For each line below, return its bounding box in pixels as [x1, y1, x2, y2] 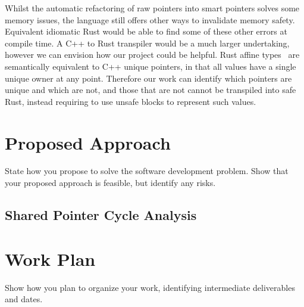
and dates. [5, 293, 43, 305]
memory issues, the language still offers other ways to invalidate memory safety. [5, 13, 295, 26]
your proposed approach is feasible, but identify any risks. [5, 176, 216, 189]
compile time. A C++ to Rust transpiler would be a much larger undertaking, [5, 36, 290, 49]
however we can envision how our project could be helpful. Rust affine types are [5, 48, 300, 61]
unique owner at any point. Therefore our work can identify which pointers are [5, 72, 292, 84]
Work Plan [5, 246, 96, 271]
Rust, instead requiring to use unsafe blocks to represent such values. [5, 95, 256, 107]
